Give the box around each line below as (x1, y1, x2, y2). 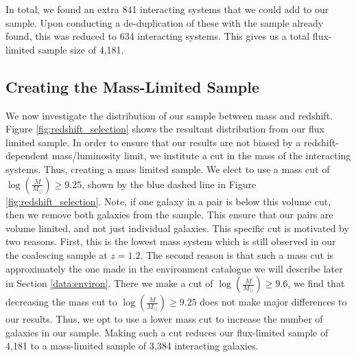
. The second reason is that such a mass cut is (140, 247, 334, 262)
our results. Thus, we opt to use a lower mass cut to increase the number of (5, 312, 323, 326)
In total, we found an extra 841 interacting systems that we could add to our (5, 2, 329, 16)
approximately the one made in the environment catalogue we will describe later (5, 261, 343, 275)
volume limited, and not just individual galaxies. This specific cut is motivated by (5, 220, 349, 235)
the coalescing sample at (5, 247, 108, 262)
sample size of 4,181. (38, 42, 124, 56)
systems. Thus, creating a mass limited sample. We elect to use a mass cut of (5, 161, 330, 176)
